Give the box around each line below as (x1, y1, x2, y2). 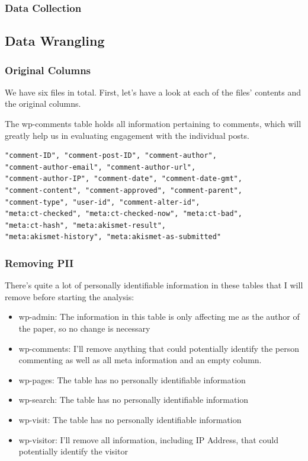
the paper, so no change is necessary (18, 322, 150, 334)
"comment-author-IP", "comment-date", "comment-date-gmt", (5, 174, 242, 183)
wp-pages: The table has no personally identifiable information (18, 373, 246, 386)
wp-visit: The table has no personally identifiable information (18, 413, 242, 425)
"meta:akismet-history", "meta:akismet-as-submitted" (5, 233, 222, 241)
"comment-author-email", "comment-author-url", (5, 163, 196, 171)
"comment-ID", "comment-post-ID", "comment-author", (5, 151, 217, 160)
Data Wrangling (5, 31, 105, 50)
